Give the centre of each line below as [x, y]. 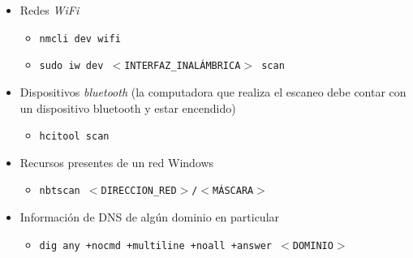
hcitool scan [74, 137]
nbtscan [60, 191]
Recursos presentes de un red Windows [117, 162]
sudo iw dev [71, 66]
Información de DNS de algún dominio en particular [150, 217]
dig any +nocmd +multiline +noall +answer [155, 245]
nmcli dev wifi [80, 39]
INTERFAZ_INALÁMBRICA [183, 66]
